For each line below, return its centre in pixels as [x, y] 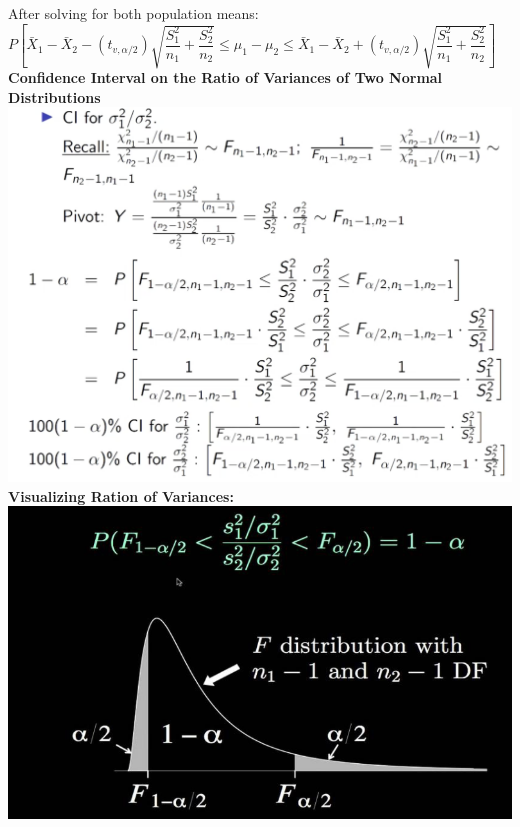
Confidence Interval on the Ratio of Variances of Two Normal [225, 77]
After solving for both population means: [133, 13]
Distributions [54, 96]
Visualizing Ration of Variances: [121, 495]
